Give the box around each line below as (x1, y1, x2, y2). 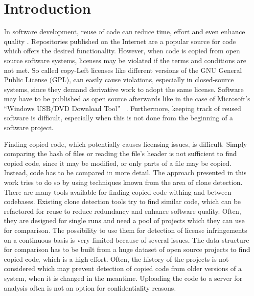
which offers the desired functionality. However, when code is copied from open (4, 46, 240, 56)
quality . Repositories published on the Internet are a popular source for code (4, 36, 236, 46)
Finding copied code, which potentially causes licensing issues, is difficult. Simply (4, 138, 247, 149)
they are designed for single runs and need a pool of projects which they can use (4, 215, 245, 226)
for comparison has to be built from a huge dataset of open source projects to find (4, 244, 251, 254)
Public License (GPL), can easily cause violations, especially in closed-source (4, 74, 234, 85)
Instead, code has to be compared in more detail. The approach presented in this (4, 167, 247, 178)
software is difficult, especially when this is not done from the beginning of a (4, 113, 233, 123)
